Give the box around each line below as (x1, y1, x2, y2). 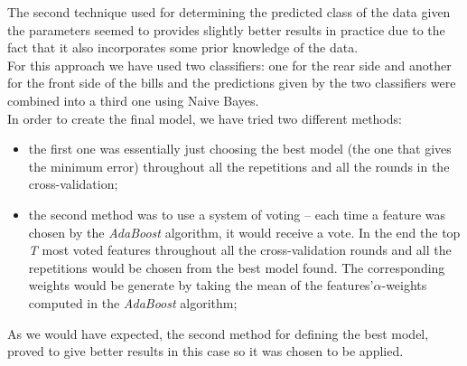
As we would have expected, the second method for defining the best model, (7, 324, 429, 343)
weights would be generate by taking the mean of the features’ (28, 276, 374, 295)
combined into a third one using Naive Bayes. (7, 90, 259, 109)
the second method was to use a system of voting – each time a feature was (28, 204, 446, 223)
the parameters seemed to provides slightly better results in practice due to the (7, 20, 445, 39)
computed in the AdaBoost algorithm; (28, 293, 238, 312)
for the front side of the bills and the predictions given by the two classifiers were (7, 73, 456, 92)
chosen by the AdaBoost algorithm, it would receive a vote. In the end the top (28, 222, 461, 241)
